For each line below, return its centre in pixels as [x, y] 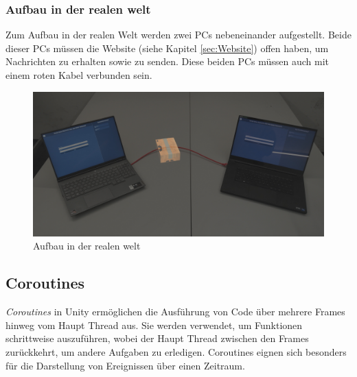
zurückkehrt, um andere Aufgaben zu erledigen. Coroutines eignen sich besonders [176, 351]
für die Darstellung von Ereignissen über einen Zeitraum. [125, 365]
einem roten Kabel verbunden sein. [79, 75]
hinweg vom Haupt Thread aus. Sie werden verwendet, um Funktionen [154, 325]
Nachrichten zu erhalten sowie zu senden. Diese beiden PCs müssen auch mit [168, 61]
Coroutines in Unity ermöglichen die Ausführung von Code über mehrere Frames [175, 312]
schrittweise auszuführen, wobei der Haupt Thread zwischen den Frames [157, 338]
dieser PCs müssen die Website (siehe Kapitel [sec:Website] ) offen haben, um [167, 48]
